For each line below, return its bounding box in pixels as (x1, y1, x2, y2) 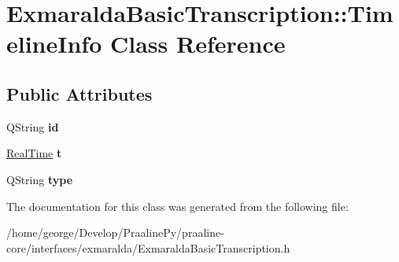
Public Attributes (6, 81, 153, 105)
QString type (6, 171, 73, 187)
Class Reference (110, 28, 286, 60)
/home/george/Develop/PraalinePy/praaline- (6, 224, 224, 241)
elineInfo (6, 28, 102, 60)
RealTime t (6, 145, 62, 161)
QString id (6, 118, 59, 135)
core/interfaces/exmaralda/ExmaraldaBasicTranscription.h (6, 239, 290, 256)
